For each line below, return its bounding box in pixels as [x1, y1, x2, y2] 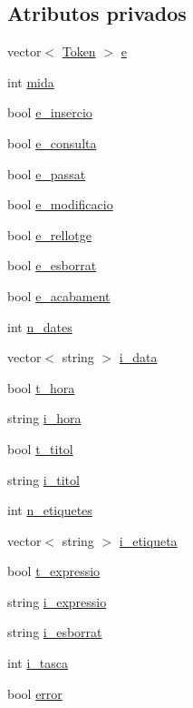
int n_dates [7, 317, 72, 336]
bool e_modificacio [7, 195, 113, 214]
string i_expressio [7, 592, 107, 611]
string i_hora [7, 409, 82, 428]
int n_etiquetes [7, 501, 92, 520]
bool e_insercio [7, 103, 92, 122]
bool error [7, 683, 63, 703]
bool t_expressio [7, 561, 101, 581]
